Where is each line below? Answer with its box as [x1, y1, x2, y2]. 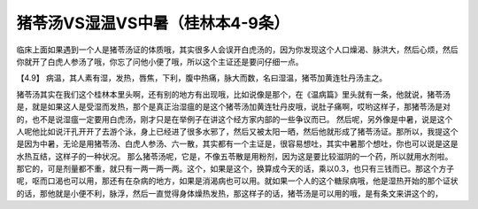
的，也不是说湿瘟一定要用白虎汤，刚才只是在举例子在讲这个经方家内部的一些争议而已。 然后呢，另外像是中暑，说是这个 [16, 113, 453, 124]
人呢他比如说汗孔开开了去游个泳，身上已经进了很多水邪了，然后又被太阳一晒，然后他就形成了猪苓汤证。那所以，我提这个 [16, 126, 459, 136]
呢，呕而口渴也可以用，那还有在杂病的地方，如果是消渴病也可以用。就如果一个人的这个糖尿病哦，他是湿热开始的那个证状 [16, 175, 459, 186]
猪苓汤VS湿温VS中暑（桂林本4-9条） [16, 13, 289, 33]
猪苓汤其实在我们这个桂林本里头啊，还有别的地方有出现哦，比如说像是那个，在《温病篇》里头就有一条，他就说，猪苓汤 [16, 89, 451, 99]
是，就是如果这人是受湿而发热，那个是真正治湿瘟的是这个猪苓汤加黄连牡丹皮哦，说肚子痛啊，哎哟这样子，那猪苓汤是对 [16, 102, 451, 112]
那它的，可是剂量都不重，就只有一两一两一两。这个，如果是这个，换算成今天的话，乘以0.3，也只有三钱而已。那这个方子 [16, 164, 455, 174]
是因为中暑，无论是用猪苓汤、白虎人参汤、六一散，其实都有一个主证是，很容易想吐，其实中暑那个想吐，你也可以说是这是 [16, 138, 459, 150]
